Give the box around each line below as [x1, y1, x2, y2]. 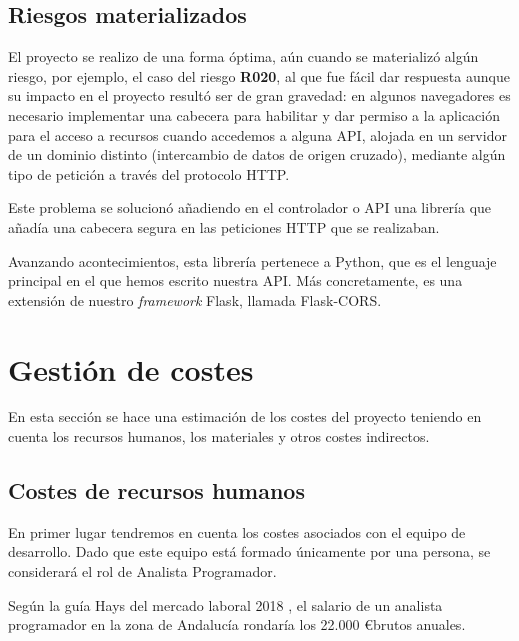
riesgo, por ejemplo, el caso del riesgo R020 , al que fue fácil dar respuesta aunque [8, 65, 510, 86]
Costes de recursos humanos [8, 475, 305, 506]
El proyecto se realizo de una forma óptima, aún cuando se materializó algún [8, 46, 479, 67]
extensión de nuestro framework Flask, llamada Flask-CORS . [8, 289, 382, 310]
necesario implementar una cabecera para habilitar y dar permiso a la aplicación [8, 104, 500, 125]
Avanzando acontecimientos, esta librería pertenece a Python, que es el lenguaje [8, 250, 497, 271]
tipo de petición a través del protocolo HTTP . [8, 163, 290, 184]
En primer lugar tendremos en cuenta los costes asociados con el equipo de [8, 521, 466, 542]
